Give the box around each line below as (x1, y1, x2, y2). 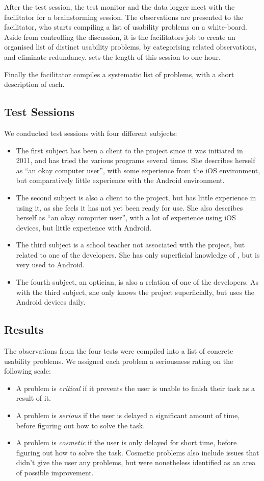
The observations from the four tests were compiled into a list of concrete (4, 346, 233, 356)
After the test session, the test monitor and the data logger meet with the (4, 2, 235, 12)
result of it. (16, 393, 51, 403)
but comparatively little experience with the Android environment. (16, 175, 225, 186)
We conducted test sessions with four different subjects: (4, 127, 177, 138)
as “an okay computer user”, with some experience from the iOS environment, (16, 165, 260, 175)
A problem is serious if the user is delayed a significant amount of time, (16, 410, 240, 421)
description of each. (4, 79, 65, 89)
